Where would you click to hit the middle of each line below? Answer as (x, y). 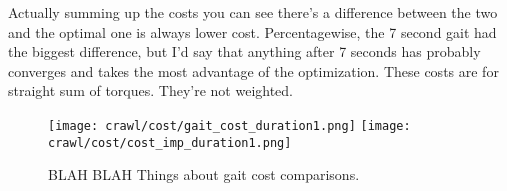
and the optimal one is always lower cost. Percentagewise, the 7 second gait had (252, 31)
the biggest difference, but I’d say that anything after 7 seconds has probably (244, 51)
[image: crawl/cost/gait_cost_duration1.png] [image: (229, 125)
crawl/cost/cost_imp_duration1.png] (170, 142)
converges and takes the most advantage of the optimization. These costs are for (253, 70)
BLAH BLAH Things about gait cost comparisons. (204, 174)
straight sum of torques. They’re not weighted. (151, 90)
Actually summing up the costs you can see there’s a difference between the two (253, 12)
